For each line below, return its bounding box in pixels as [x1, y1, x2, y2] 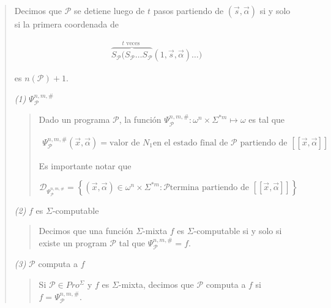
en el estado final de [152, 138, 228, 147]
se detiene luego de [74, 4, 145, 16]
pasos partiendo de [153, 4, 224, 16]
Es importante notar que [39, 159, 132, 172]
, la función [119, 113, 162, 126]
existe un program [39, 237, 107, 249]
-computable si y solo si [193, 224, 282, 237]
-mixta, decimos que [118, 278, 194, 291]
